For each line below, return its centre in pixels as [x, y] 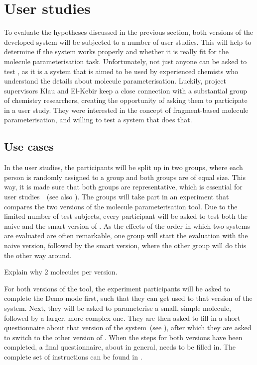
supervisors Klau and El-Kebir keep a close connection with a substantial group [126, 90]
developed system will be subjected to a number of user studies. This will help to [128, 42]
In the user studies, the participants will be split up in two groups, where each [124, 167]
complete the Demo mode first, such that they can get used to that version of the [128, 298]
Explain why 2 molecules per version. [61, 272]
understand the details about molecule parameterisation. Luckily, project [115, 81]
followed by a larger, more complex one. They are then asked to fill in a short [122, 318]
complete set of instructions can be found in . [73, 356]
